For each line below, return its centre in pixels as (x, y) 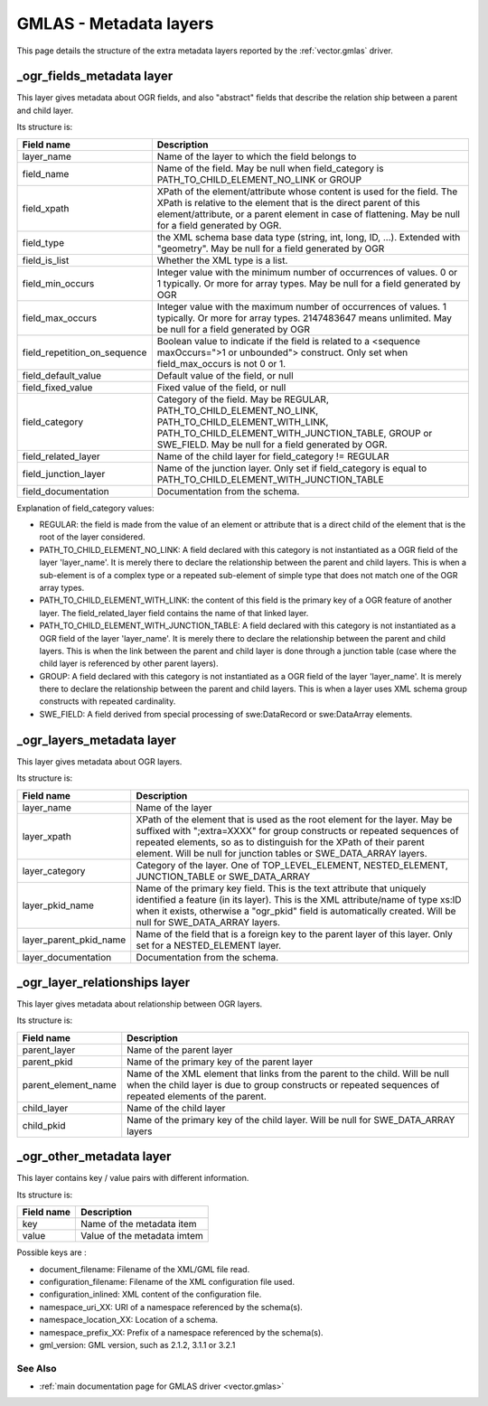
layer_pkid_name (58, 905)
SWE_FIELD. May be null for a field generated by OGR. (272, 445)
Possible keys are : (52, 1252)
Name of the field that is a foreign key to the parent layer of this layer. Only (295, 933)
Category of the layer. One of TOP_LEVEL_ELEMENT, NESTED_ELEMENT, (292, 865)
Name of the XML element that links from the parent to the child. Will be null (288, 1073)
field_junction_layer (64, 473)
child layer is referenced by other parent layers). (129, 663)
